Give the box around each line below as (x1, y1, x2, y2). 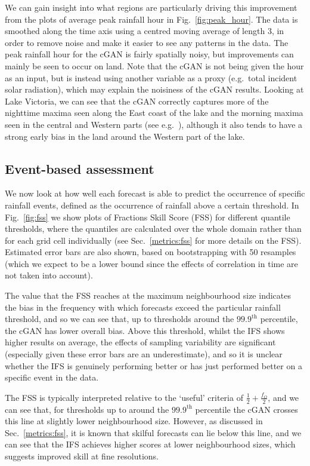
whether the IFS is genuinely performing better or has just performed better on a (5, 359, 302, 372)
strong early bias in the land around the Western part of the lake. (5, 130, 245, 142)
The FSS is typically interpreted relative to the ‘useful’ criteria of (5, 391, 243, 403)
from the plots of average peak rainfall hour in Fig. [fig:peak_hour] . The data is (5, 13, 298, 25)
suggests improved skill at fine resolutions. (5, 450, 159, 462)
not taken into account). (5, 269, 93, 281)
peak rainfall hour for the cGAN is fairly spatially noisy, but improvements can (5, 48, 294, 60)
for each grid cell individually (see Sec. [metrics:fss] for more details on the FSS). (5, 234, 302, 246)
